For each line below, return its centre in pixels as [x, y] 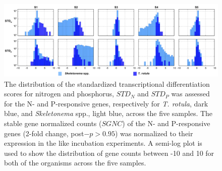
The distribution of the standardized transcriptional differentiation [107, 83]
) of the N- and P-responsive [166, 123]
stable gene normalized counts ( [53, 123]
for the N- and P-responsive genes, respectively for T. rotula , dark [106, 103]
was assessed [190, 94]
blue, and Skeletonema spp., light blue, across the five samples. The [108, 113]
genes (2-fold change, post [44, 133]
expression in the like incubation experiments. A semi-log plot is [103, 143]
